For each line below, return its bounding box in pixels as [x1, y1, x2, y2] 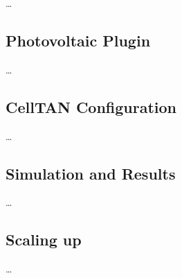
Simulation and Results [6, 162, 176, 184]
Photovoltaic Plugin [6, 29, 151, 51]
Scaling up [6, 229, 82, 250]
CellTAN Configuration [6, 96, 177, 117]
